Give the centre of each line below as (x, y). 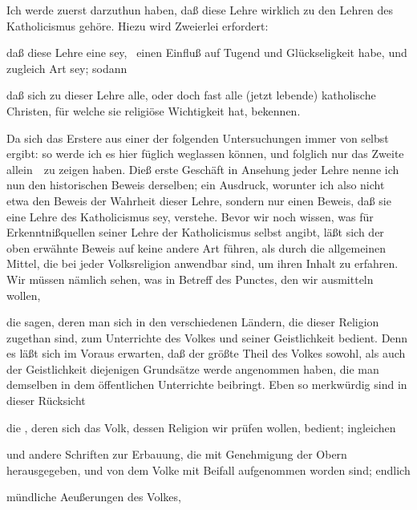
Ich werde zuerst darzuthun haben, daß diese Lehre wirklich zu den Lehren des (200, 10)
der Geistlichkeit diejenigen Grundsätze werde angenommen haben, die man (193, 368)
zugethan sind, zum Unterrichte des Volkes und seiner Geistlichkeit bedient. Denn (207, 337)
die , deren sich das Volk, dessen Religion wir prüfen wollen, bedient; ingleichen (201, 427)
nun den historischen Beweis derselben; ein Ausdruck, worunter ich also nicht (196, 185)
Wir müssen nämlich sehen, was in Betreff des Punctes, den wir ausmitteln (190, 279)
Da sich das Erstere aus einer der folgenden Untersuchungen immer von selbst (198, 138)
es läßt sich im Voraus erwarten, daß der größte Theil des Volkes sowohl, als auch (206, 353)
